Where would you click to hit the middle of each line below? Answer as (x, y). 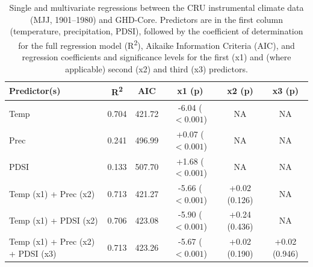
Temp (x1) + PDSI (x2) (54, 220)
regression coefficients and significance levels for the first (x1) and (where (156, 57)
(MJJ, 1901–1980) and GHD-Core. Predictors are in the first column (156, 19)
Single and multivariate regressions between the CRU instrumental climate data (156, 7)
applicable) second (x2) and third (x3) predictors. (156, 68)
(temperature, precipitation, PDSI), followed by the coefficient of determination (156, 31)
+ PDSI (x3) (33, 253)
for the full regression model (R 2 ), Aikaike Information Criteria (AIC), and (156, 44)
